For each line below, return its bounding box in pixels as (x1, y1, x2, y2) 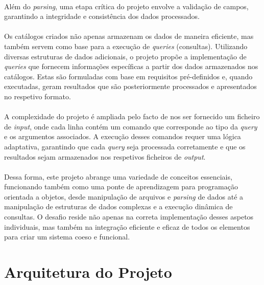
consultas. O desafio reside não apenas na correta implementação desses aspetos (4, 211, 254, 222)
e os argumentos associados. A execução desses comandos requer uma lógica (4, 131, 241, 142)
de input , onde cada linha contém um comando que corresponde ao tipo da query (4, 121, 257, 131)
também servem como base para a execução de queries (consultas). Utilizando (4, 40, 248, 51)
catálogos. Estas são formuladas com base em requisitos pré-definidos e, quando (4, 71, 253, 81)
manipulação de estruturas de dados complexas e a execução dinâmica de (4, 201, 233, 212)
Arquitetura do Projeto (4, 261, 172, 282)
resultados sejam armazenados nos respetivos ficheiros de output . (4, 151, 206, 162)
